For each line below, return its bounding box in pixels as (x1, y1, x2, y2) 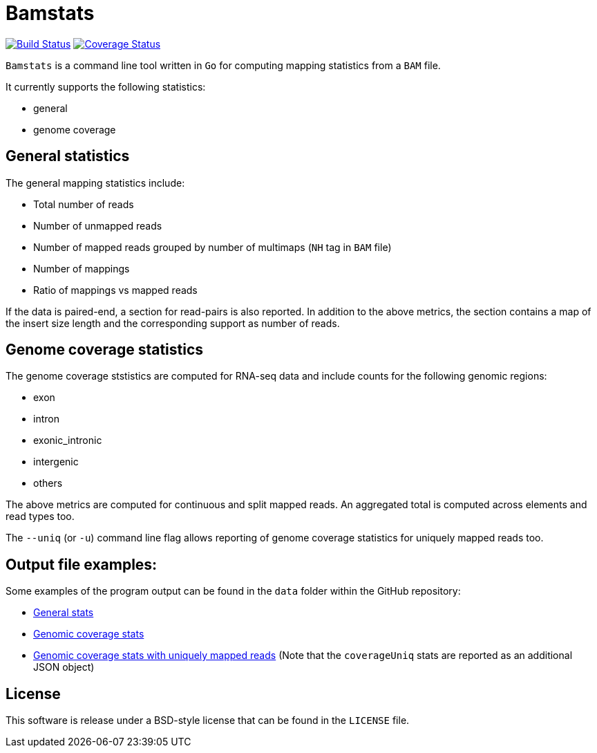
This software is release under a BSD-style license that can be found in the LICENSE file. (6, 714, 410, 727)
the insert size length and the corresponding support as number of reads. (6, 317, 340, 329)
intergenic (33, 456, 79, 468)
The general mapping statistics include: (6, 176, 185, 189)
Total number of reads (33, 198, 134, 210)
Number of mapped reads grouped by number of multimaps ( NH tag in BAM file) (33, 241, 392, 253)
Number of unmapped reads (33, 219, 162, 232)
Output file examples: (6, 555, 158, 573)
